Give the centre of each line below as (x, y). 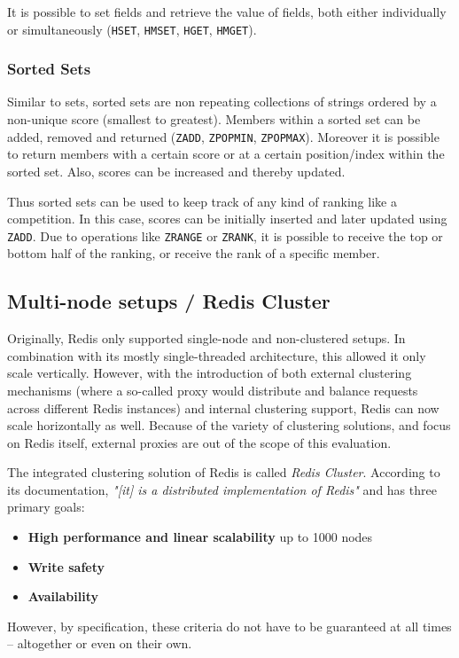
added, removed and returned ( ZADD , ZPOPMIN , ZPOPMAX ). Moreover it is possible (223, 136)
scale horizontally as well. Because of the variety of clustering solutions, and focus (229, 425)
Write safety (66, 566)
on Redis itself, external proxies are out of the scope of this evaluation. (199, 442)
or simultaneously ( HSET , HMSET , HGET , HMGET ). (132, 29)
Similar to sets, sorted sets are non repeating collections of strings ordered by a (222, 102)
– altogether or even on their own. (100, 643)
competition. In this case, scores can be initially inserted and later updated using (227, 219)
